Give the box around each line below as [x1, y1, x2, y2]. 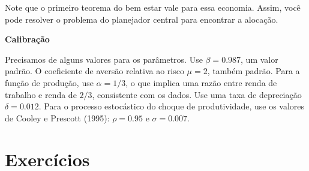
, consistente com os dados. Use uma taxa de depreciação [92, 88, 302, 100]
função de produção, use [5, 76, 94, 88]
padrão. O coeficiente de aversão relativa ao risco [5, 65, 184, 77]
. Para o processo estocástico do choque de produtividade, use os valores [38, 100, 305, 112]
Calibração [5, 33, 50, 45]
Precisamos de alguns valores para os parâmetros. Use [5, 53, 203, 65]
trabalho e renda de [5, 88, 77, 100]
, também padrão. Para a [207, 65, 300, 77]
